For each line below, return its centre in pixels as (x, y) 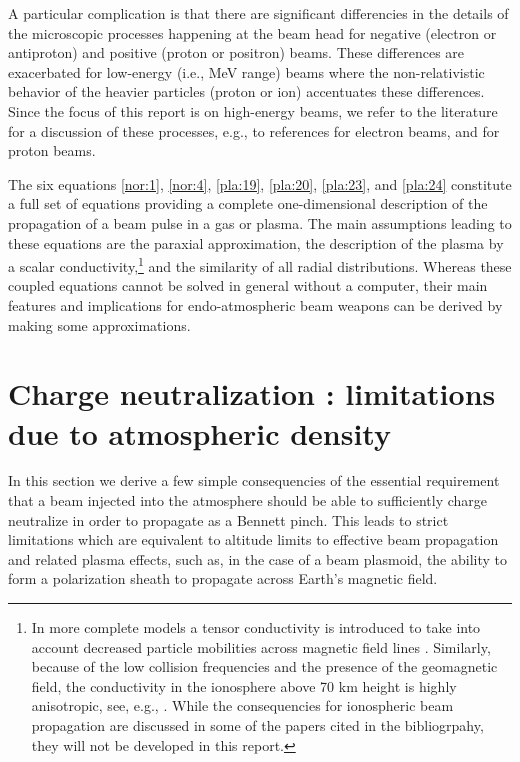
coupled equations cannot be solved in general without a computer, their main (248, 285)
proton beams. (52, 150)
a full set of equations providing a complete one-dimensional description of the (248, 203)
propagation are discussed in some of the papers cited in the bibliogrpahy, (257, 725)
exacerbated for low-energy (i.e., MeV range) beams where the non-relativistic (246, 71)
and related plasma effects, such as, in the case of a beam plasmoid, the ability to (257, 558)
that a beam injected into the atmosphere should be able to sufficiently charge (248, 500)
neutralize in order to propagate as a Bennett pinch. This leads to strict (228, 519)
